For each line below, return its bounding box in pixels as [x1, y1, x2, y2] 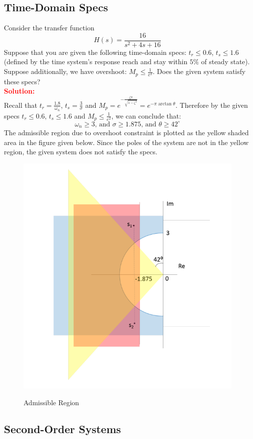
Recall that [4, 99, 37, 110]
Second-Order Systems [4, 421, 121, 436]
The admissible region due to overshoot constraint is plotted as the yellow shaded [4, 127, 249, 138]
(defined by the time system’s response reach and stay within [4, 56, 188, 67]
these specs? [4, 76, 41, 86]
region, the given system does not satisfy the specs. [4, 146, 157, 157]
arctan [158, 101, 172, 106]
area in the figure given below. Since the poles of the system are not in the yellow [4, 137, 249, 147]
